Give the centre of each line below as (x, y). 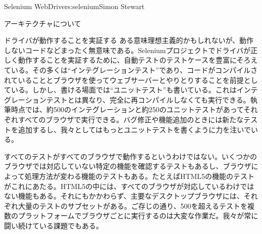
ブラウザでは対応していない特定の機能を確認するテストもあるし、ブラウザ (128, 166)
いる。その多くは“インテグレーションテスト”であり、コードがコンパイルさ (134, 69)
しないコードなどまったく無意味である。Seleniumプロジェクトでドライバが (127, 50)
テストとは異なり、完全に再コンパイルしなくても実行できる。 (148, 99)
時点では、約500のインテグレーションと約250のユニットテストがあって (127, 109)
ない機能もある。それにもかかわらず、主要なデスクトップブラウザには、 (124, 196)
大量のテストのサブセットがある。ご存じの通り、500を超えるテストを (133, 205)
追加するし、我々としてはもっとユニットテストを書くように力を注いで (134, 129)
